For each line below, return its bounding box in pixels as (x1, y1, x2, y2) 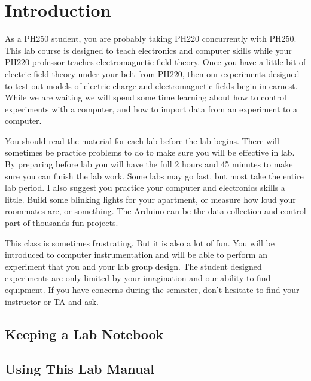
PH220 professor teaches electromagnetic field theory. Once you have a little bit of (5, 56, 306, 68)
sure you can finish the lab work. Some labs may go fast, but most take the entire (5, 169, 304, 182)
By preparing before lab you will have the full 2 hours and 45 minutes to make (5, 158, 293, 170)
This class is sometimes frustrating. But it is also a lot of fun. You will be (5, 236, 275, 249)
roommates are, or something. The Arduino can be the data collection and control (5, 205, 306, 217)
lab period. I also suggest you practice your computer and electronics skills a (5, 181, 285, 194)
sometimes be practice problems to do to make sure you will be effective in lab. (5, 146, 295, 159)
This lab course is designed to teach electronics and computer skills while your (5, 44, 292, 56)
